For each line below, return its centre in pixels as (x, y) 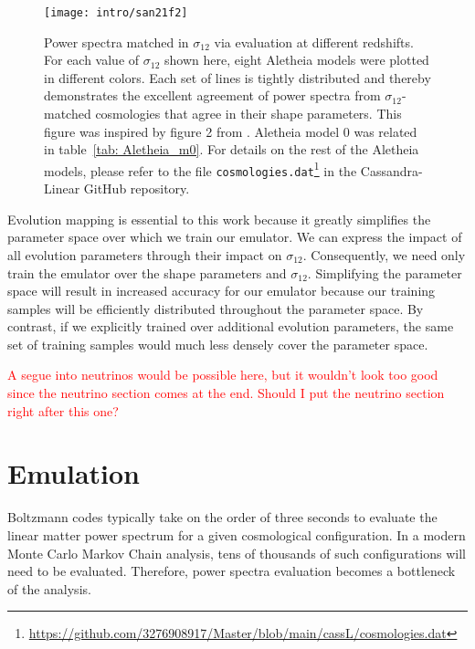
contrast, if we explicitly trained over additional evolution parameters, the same (231, 326)
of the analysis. (49, 588)
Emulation (74, 473)
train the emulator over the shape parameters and (147, 272)
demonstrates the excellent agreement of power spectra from (212, 95)
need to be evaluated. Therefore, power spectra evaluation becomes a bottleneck (232, 571)
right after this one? (63, 410)
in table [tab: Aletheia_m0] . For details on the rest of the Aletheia (232, 149)
